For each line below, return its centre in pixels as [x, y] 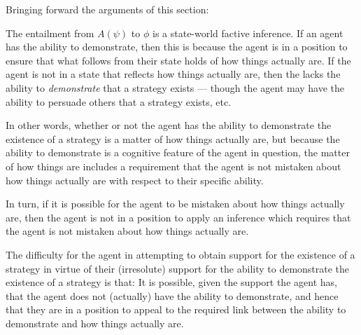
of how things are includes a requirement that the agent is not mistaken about [174, 166]
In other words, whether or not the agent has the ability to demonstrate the [169, 125]
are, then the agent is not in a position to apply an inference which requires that [178, 217]
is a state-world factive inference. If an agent [248, 33]
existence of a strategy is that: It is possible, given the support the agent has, [171, 282]
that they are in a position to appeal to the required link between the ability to [176, 309]
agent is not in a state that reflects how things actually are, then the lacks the [173, 74]
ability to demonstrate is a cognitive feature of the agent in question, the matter [178, 152]
